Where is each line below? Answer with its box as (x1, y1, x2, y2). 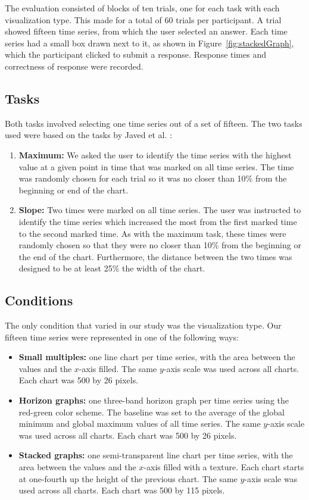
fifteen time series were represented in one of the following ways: (5, 330, 239, 343)
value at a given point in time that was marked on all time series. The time (18, 160, 294, 173)
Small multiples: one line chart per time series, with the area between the (18, 351, 295, 363)
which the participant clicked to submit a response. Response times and (5, 48, 266, 61)
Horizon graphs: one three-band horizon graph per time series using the (18, 394, 289, 407)
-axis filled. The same (79, 362, 157, 374)
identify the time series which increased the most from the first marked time (18, 215, 297, 227)
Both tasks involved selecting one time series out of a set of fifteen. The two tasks (5, 117, 302, 129)
